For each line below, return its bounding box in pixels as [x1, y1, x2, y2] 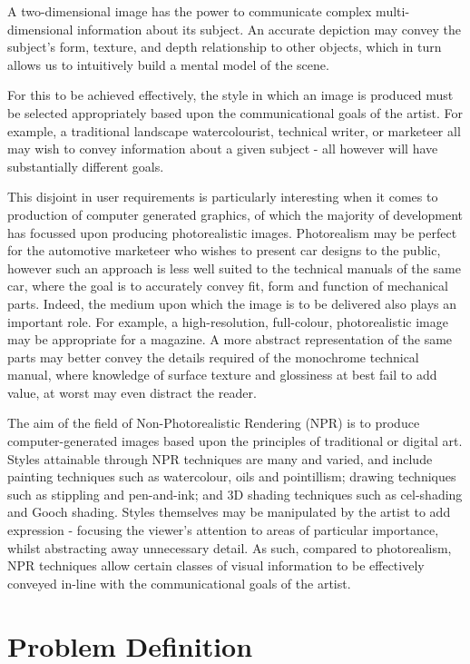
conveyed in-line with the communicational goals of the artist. [7, 573, 351, 592]
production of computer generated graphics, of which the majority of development [7, 204, 463, 223]
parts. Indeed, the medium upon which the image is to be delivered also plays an [7, 293, 457, 312]
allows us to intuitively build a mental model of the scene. [7, 55, 329, 74]
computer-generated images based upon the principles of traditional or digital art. [7, 431, 463, 451]
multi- [376, 2, 410, 20]
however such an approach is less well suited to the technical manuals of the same [7, 258, 461, 277]
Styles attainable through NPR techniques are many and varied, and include [7, 449, 433, 468]
